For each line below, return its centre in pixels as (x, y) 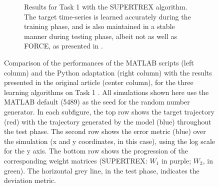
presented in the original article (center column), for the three (99, 82)
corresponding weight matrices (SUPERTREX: (76, 160)
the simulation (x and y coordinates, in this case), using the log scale (110, 141)
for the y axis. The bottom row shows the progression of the (96, 151)
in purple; (176, 160)
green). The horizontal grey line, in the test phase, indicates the (102, 170)
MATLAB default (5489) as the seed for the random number (97, 102)
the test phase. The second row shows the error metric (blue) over (105, 131)
